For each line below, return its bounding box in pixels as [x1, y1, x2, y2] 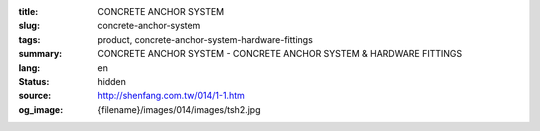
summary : [18, 48, 63, 60]
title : [18, 6, 39, 17]
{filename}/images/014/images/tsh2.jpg [97, 103, 261, 115]
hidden [97, 75, 127, 87]
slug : [18, 20, 40, 32]
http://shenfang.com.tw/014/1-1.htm [97, 90, 245, 102]
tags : [18, 33, 41, 45]
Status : [18, 75, 50, 87]
